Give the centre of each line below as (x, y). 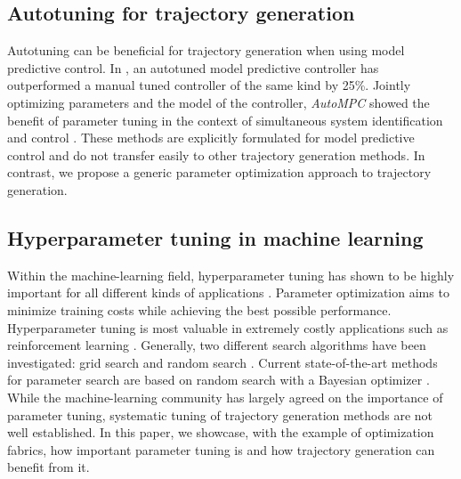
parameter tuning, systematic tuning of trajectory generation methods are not (220, 414)
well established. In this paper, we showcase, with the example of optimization (221, 432)
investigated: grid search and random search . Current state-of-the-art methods (222, 362)
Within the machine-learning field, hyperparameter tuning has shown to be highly (231, 275)
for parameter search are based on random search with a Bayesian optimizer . (218, 380)
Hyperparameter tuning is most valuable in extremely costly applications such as (228, 327)
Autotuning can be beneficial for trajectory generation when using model (206, 50)
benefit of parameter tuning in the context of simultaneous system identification (225, 120)
